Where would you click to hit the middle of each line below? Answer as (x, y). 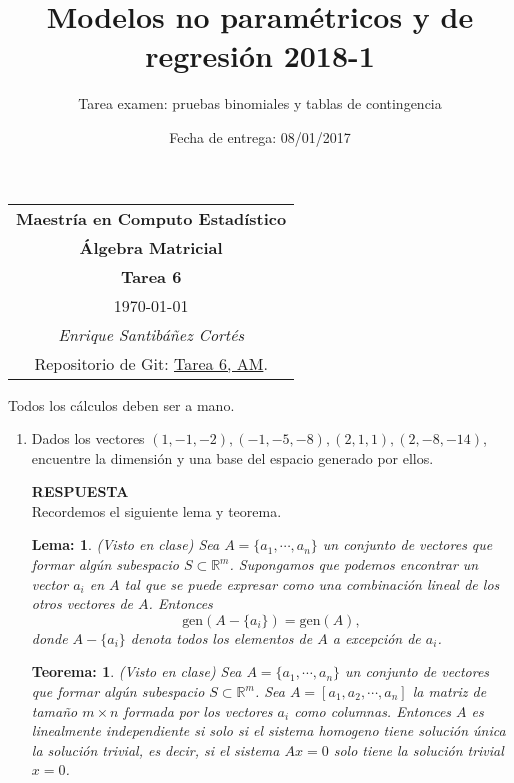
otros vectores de (82, 603)
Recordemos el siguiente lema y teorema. (156, 510)
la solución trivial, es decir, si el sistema (155, 749)
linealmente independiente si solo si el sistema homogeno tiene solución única (268, 730)
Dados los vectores (88, 438)
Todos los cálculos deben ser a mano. (121, 404)
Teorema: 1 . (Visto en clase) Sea (136, 671)
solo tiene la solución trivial (418, 749)
